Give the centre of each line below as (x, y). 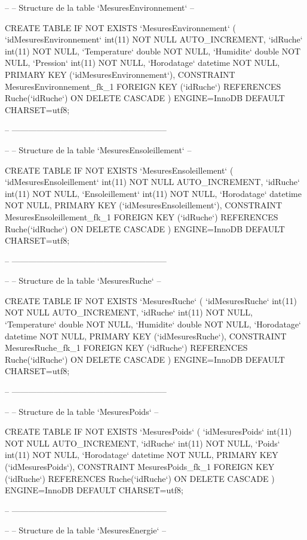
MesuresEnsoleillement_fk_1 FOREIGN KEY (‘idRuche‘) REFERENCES (142, 216)
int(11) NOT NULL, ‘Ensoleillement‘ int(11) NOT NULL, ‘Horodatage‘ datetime (153, 193)
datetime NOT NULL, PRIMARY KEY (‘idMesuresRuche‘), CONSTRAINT (146, 336)
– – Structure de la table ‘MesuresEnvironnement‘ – (100, 7)
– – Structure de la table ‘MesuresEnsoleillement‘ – (98, 149)
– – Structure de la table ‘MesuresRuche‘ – (83, 280)
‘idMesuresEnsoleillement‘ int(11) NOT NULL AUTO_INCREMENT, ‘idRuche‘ (152, 182)
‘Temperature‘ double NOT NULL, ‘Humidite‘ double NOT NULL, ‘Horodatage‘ (153, 324)
